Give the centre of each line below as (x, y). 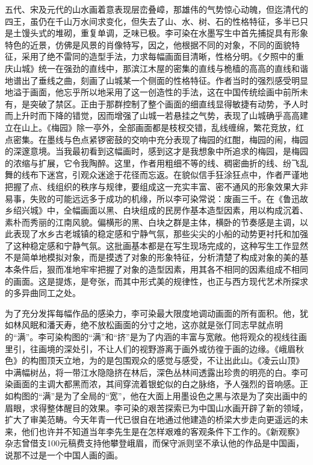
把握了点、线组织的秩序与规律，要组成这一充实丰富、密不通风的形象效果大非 (156, 186)
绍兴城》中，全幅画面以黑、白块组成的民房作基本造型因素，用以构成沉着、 (160, 210)
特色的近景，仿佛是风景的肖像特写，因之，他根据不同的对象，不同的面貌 (148, 44)
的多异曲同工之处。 (43, 293)
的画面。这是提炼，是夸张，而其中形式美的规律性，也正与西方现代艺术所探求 (156, 281)
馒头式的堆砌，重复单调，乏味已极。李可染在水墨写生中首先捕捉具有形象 (165, 33)
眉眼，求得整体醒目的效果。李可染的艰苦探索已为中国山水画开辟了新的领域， (156, 407)
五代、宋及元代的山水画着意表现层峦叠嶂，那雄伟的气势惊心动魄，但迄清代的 (156, 9)
